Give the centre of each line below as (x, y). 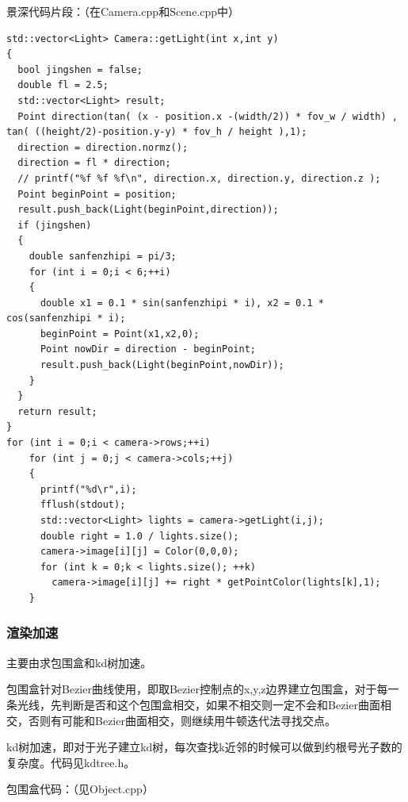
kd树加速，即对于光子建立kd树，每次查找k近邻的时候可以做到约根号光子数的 (204, 747)
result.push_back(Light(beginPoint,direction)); (148, 210)
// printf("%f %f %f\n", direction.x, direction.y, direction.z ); (199, 178)
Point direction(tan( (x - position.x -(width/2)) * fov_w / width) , (208, 116)
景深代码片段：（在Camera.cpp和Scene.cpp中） (123, 11)
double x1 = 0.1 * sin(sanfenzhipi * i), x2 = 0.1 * (182, 303)
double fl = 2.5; (63, 85)
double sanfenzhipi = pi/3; (103, 256)
